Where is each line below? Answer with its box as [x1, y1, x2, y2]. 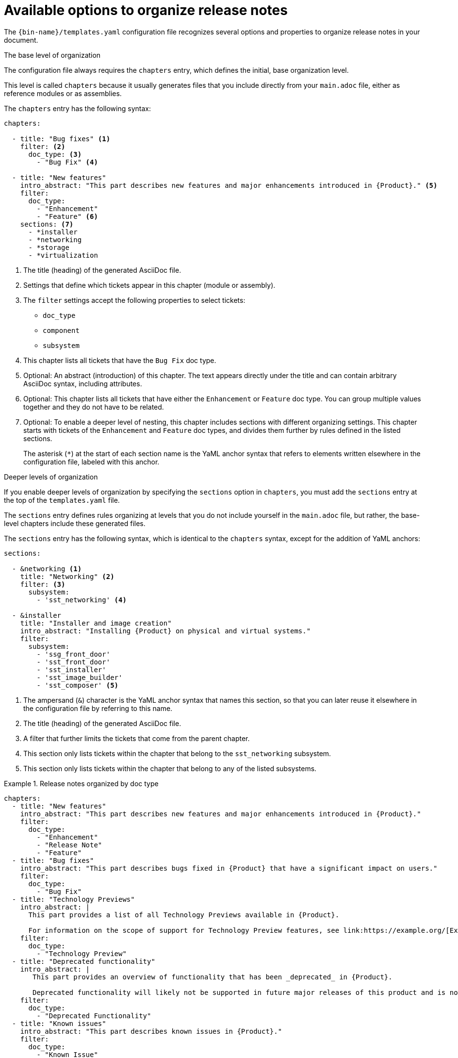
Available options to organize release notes [4, 2, 288, 18]
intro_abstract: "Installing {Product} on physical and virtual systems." [20, 627, 311, 635]
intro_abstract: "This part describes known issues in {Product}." [20, 1027, 282, 1035]
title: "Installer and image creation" [20, 619, 172, 627]
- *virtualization [28, 251, 98, 259]
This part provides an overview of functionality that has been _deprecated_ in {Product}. [33, 973, 393, 981]
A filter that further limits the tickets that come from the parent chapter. [23, 734, 250, 743]
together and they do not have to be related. [23, 402, 164, 411]
